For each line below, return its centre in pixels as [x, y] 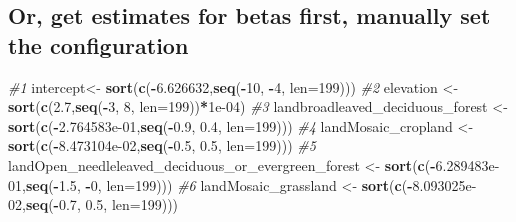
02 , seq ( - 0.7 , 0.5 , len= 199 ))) [93, 204]
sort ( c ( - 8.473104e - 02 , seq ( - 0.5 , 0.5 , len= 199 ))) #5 [162, 145]
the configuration [98, 44]
